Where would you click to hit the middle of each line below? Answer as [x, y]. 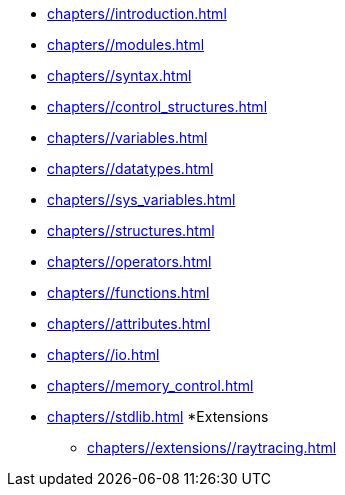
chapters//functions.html [128, 292]
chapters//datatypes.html [130, 168]
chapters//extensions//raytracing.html [212, 447]
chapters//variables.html [127, 137]
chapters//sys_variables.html [141, 199]
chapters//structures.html [131, 230]
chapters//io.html [103, 354]
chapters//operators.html [129, 261]
